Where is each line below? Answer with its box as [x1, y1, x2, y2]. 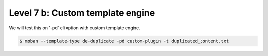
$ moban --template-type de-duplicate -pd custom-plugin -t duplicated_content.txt [19, 38, 229, 44]
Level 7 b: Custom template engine [9, 7, 155, 18]
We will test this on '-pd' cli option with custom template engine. [9, 25, 141, 31]
